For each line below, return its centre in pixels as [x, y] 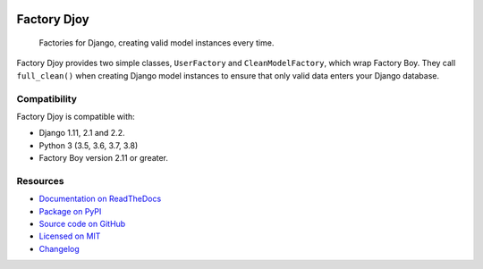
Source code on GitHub [82, 224]
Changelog [59, 248]
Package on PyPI [70, 211]
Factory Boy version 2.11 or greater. [104, 158]
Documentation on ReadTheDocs [100, 199]
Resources [40, 181]
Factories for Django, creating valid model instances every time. [157, 43]
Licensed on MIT [70, 236]
